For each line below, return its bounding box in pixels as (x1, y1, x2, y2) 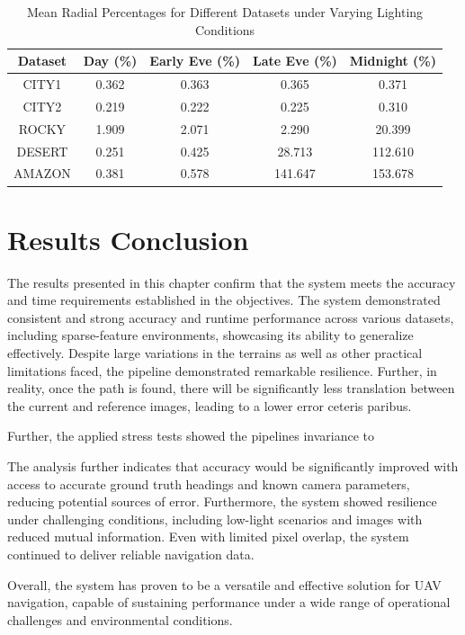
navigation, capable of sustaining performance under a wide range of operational (7, 593, 451, 612)
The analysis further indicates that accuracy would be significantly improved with (7, 456, 459, 475)
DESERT (16, 141, 68, 160)
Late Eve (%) (253, 51, 337, 70)
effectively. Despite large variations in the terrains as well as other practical (7, 344, 423, 362)
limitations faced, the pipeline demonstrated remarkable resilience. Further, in (7, 361, 437, 380)
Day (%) (83, 51, 138, 70)
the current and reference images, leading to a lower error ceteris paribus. (7, 396, 412, 415)
